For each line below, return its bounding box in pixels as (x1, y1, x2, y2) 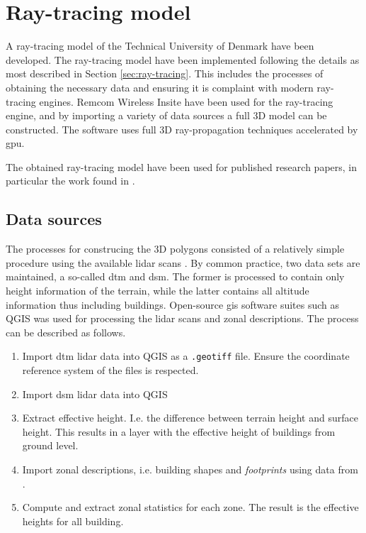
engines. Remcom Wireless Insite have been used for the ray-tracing (39, 94, 333, 109)
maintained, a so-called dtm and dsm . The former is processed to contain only (6, 269, 345, 284)
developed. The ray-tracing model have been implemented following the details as (6, 52, 360, 67)
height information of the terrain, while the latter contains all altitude (6, 283, 309, 298)
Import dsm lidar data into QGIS (22, 386, 168, 401)
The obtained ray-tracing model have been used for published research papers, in (6, 159, 358, 174)
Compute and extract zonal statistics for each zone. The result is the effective (22, 500, 359, 515)
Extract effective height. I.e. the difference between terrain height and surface (22, 410, 358, 425)
